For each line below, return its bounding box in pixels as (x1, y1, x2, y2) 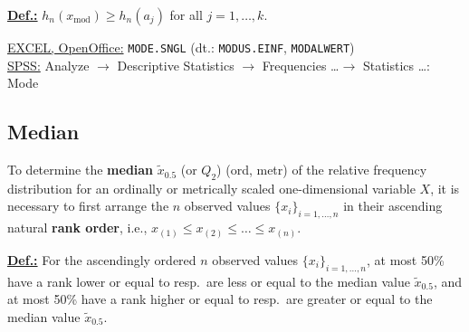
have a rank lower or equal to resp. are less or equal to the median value (7, 271, 410, 290)
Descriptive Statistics (117, 55, 234, 74)
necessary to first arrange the (7, 196, 169, 215)
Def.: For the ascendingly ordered (7, 250, 196, 269)
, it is (430, 178, 460, 197)
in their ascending (343, 196, 443, 215)
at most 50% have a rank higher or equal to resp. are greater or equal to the (7, 289, 433, 308)
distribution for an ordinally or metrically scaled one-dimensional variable (7, 178, 416, 197)
